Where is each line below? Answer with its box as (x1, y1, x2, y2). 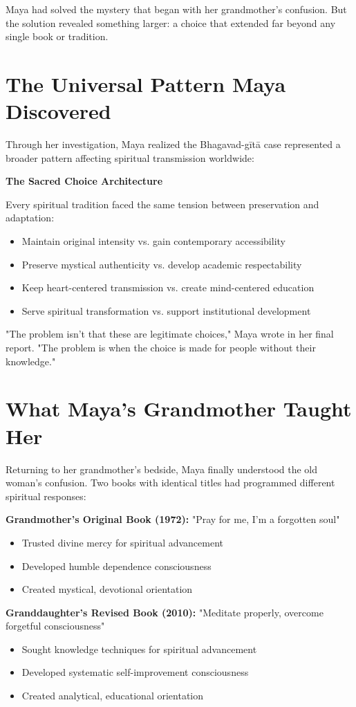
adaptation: (6, 210, 55, 225)
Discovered (6, 97, 111, 125)
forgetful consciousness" (6, 618, 105, 633)
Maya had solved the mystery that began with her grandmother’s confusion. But (6, 2, 347, 16)
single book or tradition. (6, 29, 109, 44)
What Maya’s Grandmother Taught (6, 394, 352, 423)
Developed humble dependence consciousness (21, 558, 212, 573)
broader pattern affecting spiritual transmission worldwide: (6, 150, 254, 165)
